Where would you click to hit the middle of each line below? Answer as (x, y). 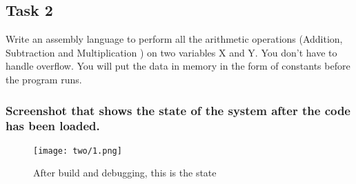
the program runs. (44, 79)
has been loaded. (53, 126)
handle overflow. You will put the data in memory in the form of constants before (178, 66)
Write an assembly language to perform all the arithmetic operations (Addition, (174, 39)
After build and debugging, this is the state (125, 173)
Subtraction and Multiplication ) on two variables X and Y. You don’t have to (171, 52)
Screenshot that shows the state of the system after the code (178, 110)
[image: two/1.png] (78, 151)
